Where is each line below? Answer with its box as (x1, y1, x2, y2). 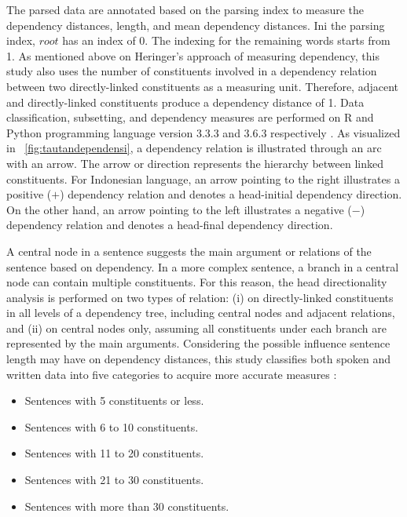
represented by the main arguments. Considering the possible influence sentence (6, 335, 390, 351)
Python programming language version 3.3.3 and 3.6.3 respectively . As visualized (6, 124, 401, 140)
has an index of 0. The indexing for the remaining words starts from (62, 32, 390, 49)
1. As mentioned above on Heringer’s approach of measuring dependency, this (6, 47, 379, 64)
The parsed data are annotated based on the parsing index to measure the (6, 2, 365, 17)
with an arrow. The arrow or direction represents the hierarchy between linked (6, 155, 384, 171)
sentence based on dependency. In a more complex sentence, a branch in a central (6, 258, 399, 275)
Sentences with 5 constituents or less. (24, 392, 204, 409)
